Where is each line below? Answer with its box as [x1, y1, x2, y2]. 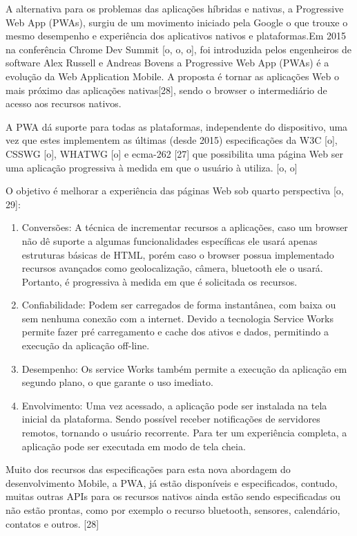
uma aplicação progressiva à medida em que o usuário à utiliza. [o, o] [6, 160, 298, 174]
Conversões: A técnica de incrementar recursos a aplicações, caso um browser [21, 220, 348, 234]
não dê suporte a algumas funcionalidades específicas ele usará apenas [21, 233, 318, 248]
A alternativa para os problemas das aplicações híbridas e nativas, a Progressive [6, 1, 344, 15]
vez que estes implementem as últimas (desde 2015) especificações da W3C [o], [6, 133, 338, 147]
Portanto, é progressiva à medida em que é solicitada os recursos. [21, 274, 298, 288]
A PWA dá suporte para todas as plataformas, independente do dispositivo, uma [6, 119, 348, 133]
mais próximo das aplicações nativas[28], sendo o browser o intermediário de [6, 82, 327, 97]
